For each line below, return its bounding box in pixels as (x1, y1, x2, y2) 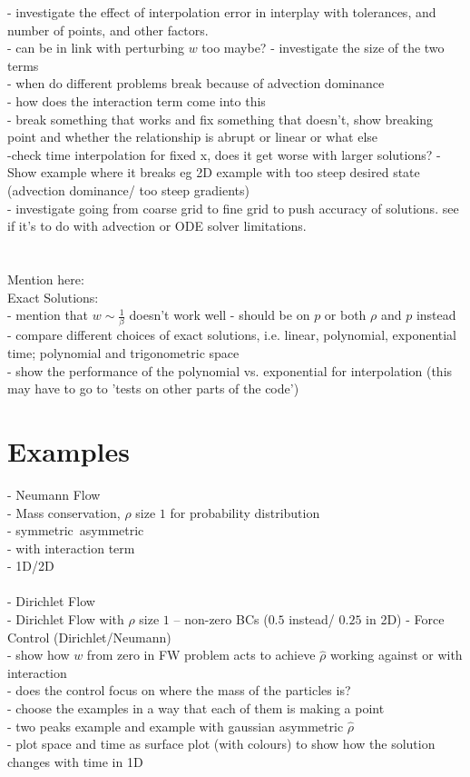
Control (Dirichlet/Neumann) (7, 627, 171, 646)
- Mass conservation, (7, 503, 121, 522)
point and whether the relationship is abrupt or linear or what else (7, 127, 378, 146)
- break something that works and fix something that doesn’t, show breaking (7, 109, 434, 128)
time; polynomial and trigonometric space (7, 344, 240, 362)
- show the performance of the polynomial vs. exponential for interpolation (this (7, 361, 453, 380)
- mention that (7, 305, 89, 324)
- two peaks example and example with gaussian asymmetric (7, 716, 344, 735)
